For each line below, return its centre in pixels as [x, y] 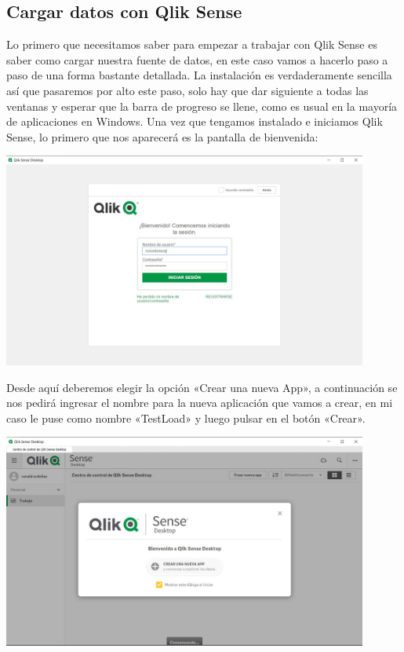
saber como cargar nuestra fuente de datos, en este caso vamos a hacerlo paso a [197, 59]
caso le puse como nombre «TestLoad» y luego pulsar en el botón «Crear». [186, 418]
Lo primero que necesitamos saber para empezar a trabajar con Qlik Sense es [192, 44]
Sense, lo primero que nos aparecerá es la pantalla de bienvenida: [162, 136]
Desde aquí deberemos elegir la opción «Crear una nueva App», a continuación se [202, 387]
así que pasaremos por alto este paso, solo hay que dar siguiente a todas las [187, 90]
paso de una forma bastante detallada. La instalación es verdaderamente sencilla [199, 75]
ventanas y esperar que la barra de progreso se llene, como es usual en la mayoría [202, 106]
